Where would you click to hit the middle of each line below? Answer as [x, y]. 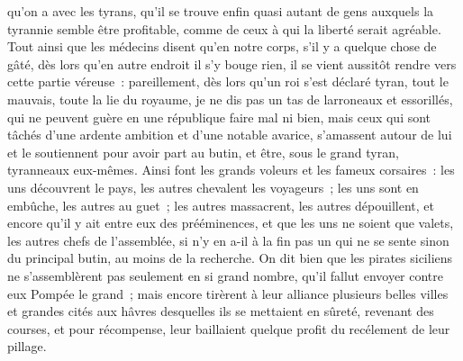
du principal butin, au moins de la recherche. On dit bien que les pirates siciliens [230, 258]
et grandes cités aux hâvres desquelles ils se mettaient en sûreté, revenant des [221, 311]
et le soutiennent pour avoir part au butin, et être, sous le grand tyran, [203, 152]
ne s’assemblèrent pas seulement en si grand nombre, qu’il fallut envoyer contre [226, 275]
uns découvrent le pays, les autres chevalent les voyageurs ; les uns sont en [213, 187]
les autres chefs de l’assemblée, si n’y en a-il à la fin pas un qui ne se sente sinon [228, 240]
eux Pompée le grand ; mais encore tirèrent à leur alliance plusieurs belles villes [228, 293]
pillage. [27, 346]
